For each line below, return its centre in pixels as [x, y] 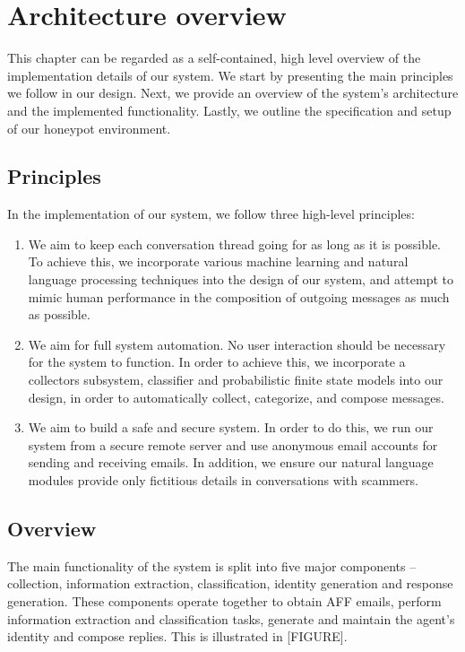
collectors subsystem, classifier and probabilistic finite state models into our [236, 380]
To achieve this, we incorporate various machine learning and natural [218, 261]
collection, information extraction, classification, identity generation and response [230, 583]
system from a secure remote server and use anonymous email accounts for [233, 444]
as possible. [59, 314]
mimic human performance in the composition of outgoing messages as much [239, 296]
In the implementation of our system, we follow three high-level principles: [211, 214]
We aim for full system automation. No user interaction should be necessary [237, 344]
